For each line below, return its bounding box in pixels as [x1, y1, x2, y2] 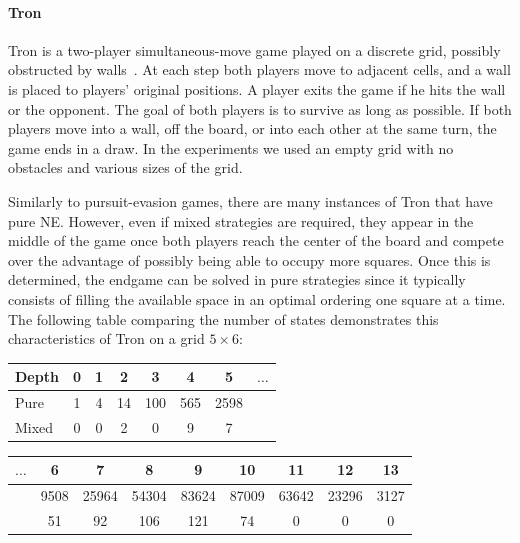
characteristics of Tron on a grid [8, 328, 205, 349]
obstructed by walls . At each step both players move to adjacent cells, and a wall [8, 59, 511, 80]
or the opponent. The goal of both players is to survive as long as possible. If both [8, 98, 512, 119]
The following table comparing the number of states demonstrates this [8, 308, 439, 329]
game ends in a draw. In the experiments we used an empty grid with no [8, 137, 454, 158]
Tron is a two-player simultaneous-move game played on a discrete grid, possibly [8, 39, 501, 60]
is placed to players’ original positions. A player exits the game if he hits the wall [8, 78, 506, 99]
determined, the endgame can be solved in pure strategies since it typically [8, 269, 466, 290]
